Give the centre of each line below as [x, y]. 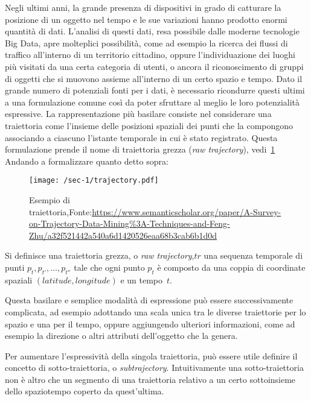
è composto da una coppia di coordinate [231, 267]
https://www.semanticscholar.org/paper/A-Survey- [187, 211]
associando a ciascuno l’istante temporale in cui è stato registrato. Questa [141, 137]
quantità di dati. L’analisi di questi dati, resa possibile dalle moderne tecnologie [152, 31]
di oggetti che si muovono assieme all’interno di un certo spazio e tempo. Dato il [154, 78]
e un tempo [142, 279]
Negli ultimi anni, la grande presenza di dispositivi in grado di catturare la [143, 7]
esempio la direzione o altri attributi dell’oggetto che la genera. [121, 336]
